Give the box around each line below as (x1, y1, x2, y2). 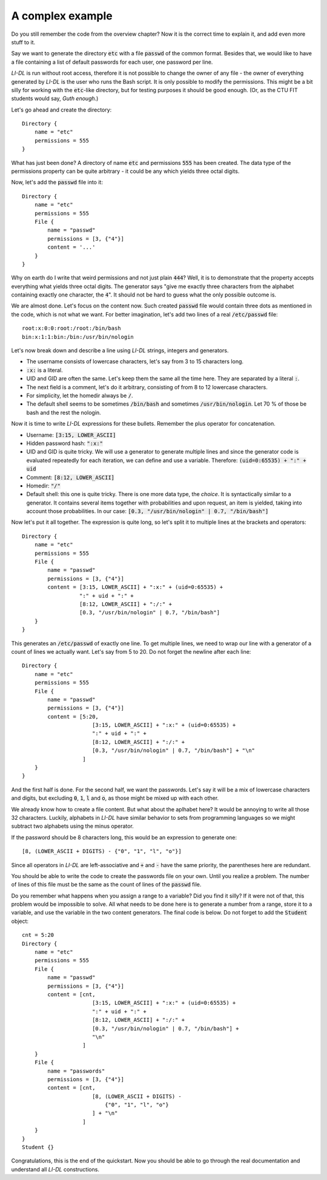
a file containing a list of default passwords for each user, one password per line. (11, 58, 213, 65)
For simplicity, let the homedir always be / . (26, 392, 133, 399)
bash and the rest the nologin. (26, 409, 101, 416)
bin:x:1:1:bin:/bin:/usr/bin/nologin (22, 334, 134, 340)
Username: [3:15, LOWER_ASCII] (26, 431, 116, 438)
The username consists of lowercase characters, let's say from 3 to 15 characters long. (26, 358, 244, 365)
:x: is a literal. (26, 366, 63, 374)
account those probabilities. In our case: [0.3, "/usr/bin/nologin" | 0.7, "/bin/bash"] (26, 508, 269, 515)
